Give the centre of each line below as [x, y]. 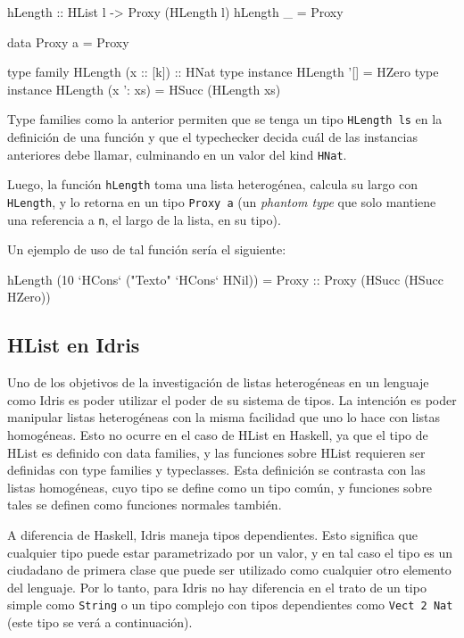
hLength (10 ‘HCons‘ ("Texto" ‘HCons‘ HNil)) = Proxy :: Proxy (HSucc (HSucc [225, 279]
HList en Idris [74, 345]
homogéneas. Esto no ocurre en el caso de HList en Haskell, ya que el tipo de [218, 435]
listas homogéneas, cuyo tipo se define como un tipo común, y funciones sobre [220, 487]
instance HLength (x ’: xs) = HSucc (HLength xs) [144, 89]
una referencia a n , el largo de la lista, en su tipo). [144, 219]
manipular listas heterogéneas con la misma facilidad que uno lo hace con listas [224, 417]
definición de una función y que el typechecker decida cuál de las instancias [212, 137]
